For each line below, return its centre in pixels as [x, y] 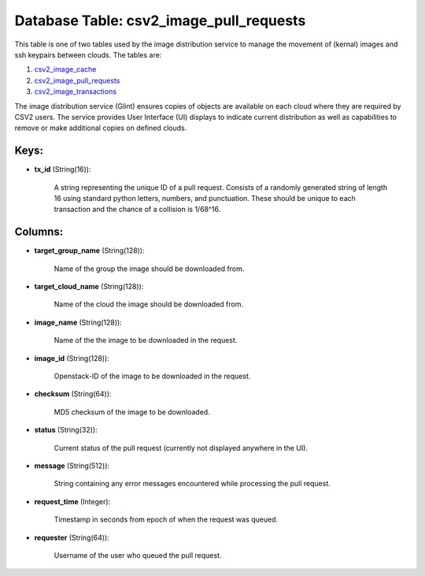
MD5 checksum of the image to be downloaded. [132, 412]
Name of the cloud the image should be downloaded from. [149, 304]
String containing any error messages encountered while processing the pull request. [192, 484]
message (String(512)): [72, 466]
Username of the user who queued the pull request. [138, 555]
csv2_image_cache [65, 69]
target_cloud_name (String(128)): [89, 287]
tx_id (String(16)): [63, 169]
